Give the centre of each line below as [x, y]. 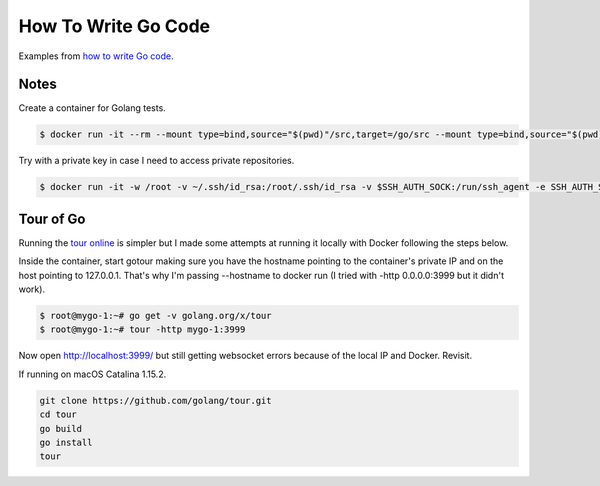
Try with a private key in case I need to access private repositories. [156, 161]
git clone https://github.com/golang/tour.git [155, 400]
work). [31, 289]
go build [61, 428]
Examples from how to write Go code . [96, 56]
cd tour [58, 414]
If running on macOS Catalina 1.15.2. [92, 374]
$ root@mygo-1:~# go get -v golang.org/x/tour [155, 316]
